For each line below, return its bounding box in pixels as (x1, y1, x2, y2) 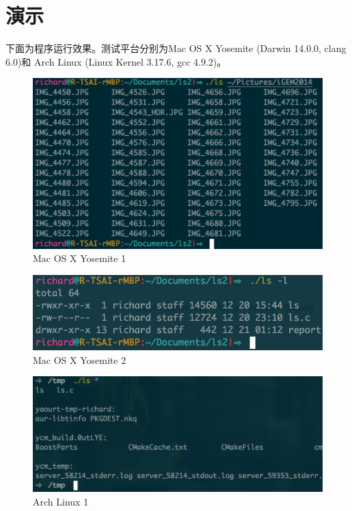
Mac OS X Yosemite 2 (33, 352, 126, 367)
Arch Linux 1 (33, 495, 89, 508)
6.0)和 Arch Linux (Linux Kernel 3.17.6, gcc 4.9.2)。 (5, 54, 227, 68)
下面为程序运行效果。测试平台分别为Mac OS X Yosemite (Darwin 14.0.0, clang (5, 41, 347, 55)
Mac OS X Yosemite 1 (33, 251, 126, 265)
